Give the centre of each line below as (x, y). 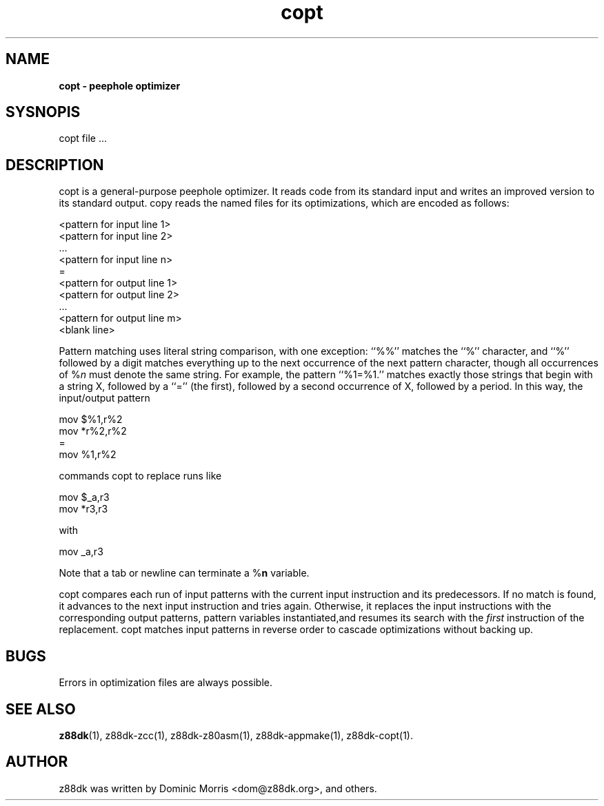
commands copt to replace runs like (140, 476)
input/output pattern (104, 398)
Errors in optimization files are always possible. (165, 683)
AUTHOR (37, 762)
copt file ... (83, 138)
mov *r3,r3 (83, 509)
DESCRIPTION (55, 165)
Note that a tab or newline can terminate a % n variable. (184, 573)
